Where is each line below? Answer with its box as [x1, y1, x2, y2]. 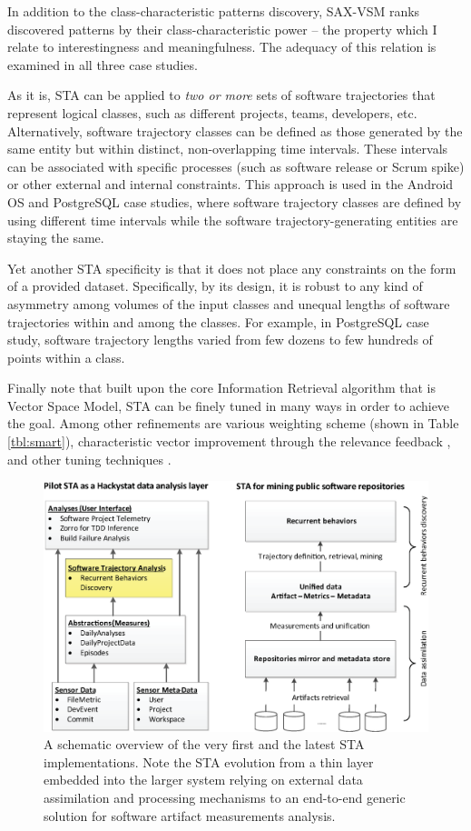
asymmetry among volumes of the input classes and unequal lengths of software [7, 294, 450, 313]
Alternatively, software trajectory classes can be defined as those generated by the [7, 121, 463, 140]
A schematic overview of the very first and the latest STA [44, 735, 365, 754]
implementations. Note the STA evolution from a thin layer [44, 752, 374, 771]
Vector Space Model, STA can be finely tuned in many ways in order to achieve [7, 395, 450, 415]
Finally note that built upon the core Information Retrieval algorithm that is [7, 378, 437, 397]
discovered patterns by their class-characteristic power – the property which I [7, 19, 437, 38]
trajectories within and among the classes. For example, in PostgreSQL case [7, 312, 429, 331]
